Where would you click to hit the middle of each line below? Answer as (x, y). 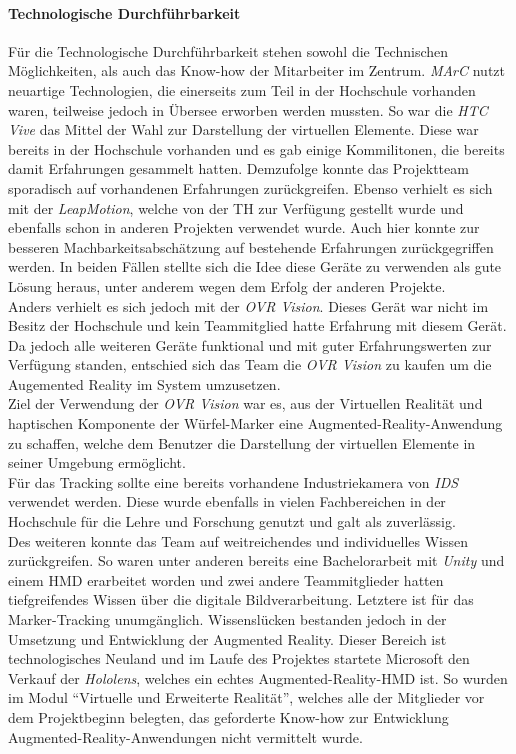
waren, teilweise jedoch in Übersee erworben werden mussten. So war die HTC (248, 109)
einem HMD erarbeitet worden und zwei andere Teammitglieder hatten (226, 579)
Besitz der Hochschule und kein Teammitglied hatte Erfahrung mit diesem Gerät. (257, 325)
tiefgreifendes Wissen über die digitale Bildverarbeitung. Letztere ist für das (241, 599)
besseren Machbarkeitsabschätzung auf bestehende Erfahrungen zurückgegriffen (251, 246)
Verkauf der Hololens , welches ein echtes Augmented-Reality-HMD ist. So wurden (258, 677)
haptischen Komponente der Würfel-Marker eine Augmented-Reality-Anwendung (255, 423)
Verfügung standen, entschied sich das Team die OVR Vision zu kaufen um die (250, 364)
